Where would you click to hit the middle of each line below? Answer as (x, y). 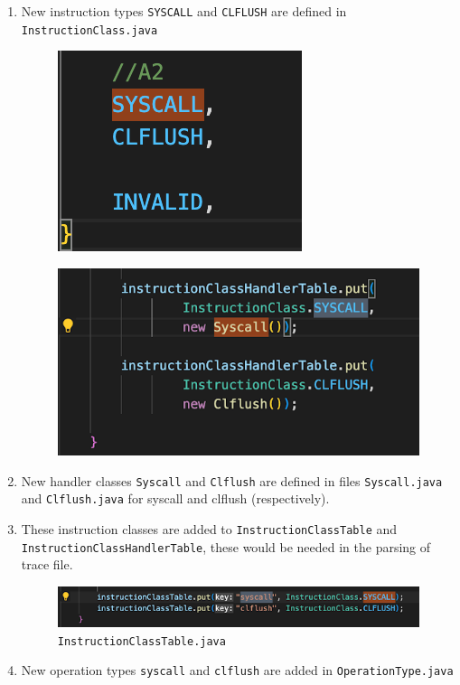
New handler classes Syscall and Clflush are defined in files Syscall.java (232, 480)
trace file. (47, 564)
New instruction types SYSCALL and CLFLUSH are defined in (184, 11)
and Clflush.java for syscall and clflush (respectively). (175, 498)
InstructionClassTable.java (141, 641)
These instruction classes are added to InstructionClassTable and (209, 528)
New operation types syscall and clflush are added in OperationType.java (237, 670)
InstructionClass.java (89, 30)
